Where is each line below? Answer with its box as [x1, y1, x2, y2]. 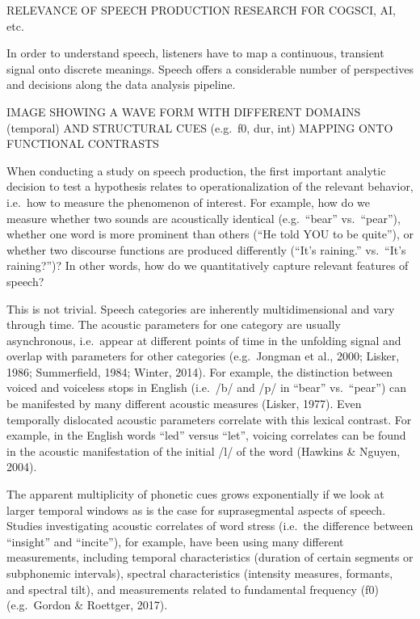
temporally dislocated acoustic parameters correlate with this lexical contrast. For [6, 411, 412, 427]
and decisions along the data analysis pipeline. [6, 76, 236, 93]
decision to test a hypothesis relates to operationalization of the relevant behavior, [6, 178, 414, 195]
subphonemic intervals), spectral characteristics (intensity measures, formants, [6, 565, 393, 581]
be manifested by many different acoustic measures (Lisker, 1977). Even [6, 395, 362, 412]
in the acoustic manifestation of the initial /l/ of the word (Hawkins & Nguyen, [6, 442, 401, 459]
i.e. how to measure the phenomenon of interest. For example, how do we [6, 193, 370, 210]
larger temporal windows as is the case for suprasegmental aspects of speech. [6, 501, 386, 518]
